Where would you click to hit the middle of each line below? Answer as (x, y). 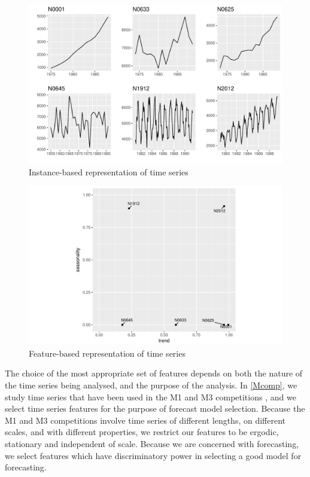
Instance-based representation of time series (109, 171)
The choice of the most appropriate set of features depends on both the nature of (154, 373)
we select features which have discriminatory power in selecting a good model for (153, 455)
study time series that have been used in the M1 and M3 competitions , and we (151, 397)
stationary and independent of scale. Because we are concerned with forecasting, (152, 443)
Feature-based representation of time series (107, 353)
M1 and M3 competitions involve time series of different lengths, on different (145, 420)
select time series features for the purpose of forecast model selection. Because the (155, 408)
